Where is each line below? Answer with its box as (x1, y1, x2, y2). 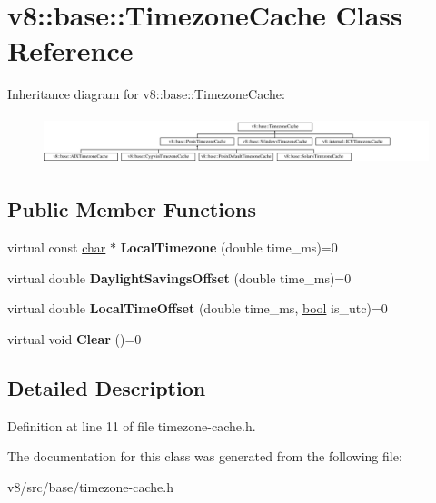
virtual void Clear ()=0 (7, 329, 142, 348)
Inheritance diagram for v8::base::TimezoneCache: (7, 84, 285, 104)
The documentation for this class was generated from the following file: (7, 447, 402, 466)
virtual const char (7, 238, 106, 257)
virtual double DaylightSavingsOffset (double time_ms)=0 (7, 268, 352, 287)
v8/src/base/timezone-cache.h (7, 477, 173, 496)
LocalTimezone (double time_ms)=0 (120, 238, 338, 257)
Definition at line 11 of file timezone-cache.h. (7, 416, 256, 435)
